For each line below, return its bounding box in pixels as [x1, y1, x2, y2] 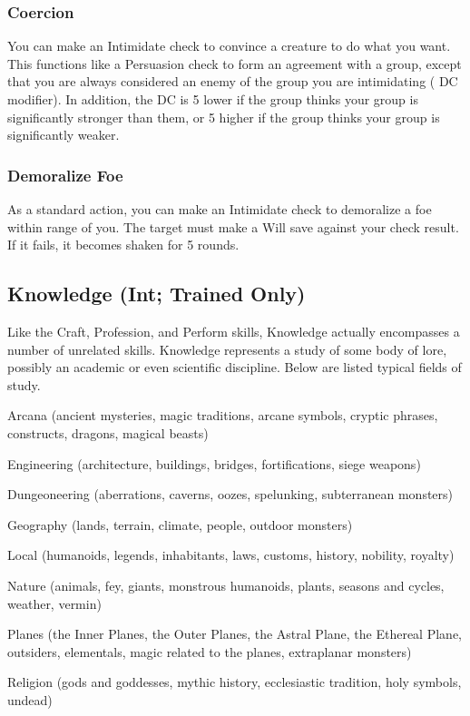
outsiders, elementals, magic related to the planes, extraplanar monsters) [7, 642, 412, 661]
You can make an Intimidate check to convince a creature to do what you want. [7, 36, 451, 55]
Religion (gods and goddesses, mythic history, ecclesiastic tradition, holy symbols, [7, 672, 462, 691]
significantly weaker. [7, 125, 120, 144]
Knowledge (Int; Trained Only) [7, 280, 306, 308]
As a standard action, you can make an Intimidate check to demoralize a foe [7, 200, 432, 218]
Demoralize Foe [7, 163, 123, 186]
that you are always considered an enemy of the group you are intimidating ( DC [7, 72, 458, 91]
